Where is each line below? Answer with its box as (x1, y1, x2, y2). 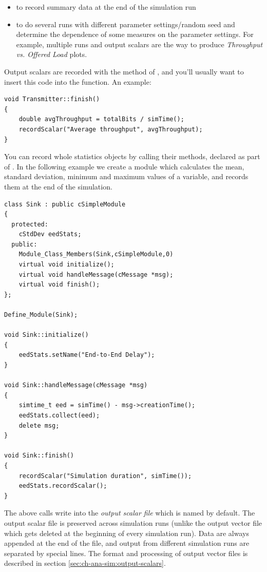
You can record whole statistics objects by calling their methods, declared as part (4, 151, 260, 162)
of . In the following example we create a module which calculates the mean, (4, 161, 244, 171)
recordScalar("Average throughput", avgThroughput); (18, 125, 203, 133)
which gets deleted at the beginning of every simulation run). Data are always (4, 527, 249, 538)
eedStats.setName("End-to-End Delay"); (18, 351, 155, 359)
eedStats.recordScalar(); (18, 482, 107, 490)
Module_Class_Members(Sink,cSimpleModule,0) (18, 251, 174, 258)
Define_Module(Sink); (4, 311, 78, 319)
